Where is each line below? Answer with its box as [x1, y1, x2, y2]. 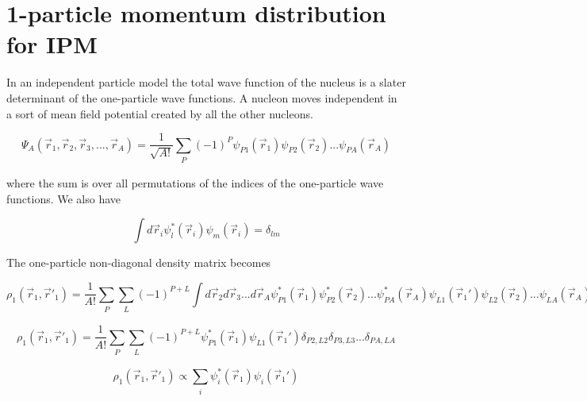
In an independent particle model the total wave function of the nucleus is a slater [6, 74, 406, 91]
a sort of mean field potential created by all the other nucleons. [6, 105, 313, 121]
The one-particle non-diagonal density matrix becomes [6, 254, 271, 271]
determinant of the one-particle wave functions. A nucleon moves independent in [6, 89, 397, 106]
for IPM [6, 28, 98, 60]
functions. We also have [6, 190, 121, 206]
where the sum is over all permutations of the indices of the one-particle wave [6, 175, 384, 191]
